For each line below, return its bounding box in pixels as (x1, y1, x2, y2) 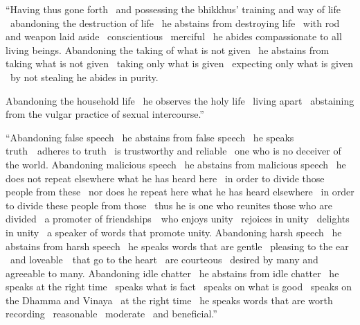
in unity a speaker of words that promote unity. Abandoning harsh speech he (6, 225, 342, 239)
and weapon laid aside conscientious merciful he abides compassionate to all (6, 29, 342, 44)
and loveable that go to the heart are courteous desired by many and (10, 252, 318, 267)
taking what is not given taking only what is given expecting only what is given (6, 56, 353, 71)
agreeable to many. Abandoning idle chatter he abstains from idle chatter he (6, 265, 339, 280)
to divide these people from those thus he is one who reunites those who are (6, 197, 332, 212)
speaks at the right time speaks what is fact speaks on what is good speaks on (6, 279, 352, 294)
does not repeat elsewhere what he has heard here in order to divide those (6, 170, 325, 185)
